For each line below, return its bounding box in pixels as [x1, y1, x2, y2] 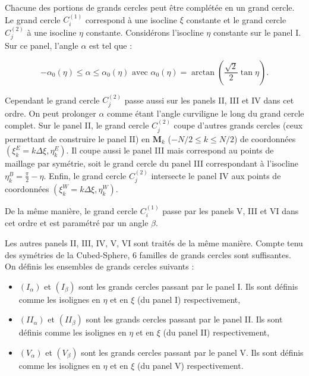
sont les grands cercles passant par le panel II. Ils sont [86, 313, 283, 325]
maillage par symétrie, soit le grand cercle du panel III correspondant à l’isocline [5, 157, 299, 170]
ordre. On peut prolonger [5, 106, 96, 119]
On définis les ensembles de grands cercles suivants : [5, 260, 194, 272]
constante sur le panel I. [213, 26, 301, 38]
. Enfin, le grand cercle [43, 169, 127, 181]
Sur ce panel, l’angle [5, 39, 78, 52]
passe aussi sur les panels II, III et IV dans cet [124, 93, 294, 106]
